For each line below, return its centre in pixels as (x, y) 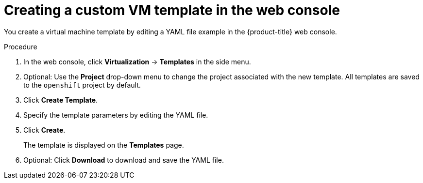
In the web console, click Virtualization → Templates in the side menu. (137, 61)
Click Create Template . (61, 100)
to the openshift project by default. (82, 85)
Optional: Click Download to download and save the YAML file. (124, 160)
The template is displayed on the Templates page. (104, 145)
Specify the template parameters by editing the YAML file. (116, 115)
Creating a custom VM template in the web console (172, 10)
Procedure (21, 46)
